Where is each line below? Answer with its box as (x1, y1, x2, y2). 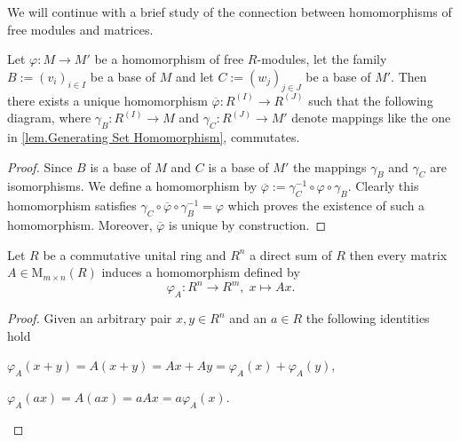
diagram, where (7, 108, 91, 127)
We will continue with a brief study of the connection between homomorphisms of (7, 3, 452, 20)
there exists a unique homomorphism (7, 91, 208, 109)
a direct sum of (250, 245, 332, 264)
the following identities (305, 309, 430, 328)
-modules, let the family (257, 50, 387, 68)
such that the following (308, 91, 433, 109)
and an (229, 309, 267, 328)
